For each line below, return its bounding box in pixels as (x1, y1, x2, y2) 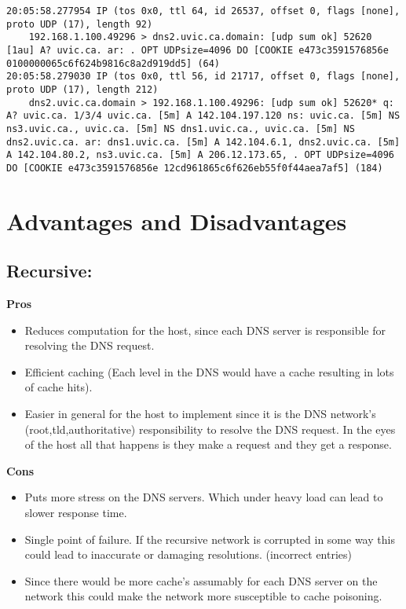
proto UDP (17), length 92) (6, 18, 153, 30)
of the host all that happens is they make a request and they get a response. (24, 436, 392, 453)
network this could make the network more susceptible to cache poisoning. (24, 588, 382, 604)
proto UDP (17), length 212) (6, 83, 159, 95)
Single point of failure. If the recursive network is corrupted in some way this (24, 530, 395, 547)
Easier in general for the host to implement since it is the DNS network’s (24, 405, 376, 422)
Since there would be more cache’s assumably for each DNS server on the (24, 572, 378, 589)
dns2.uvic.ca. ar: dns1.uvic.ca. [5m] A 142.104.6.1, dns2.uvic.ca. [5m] (6, 136, 401, 148)
